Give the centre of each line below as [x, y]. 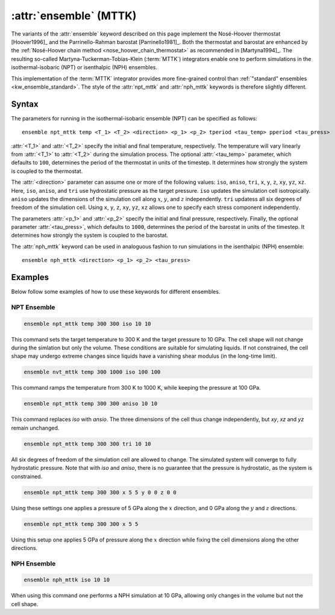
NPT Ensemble [33, 307]
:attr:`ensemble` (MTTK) [74, 16]
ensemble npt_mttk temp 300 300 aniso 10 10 [91, 404]
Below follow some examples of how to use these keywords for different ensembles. [116, 292]
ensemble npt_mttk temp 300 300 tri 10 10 [87, 444]
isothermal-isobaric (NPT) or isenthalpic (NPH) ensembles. [84, 67]
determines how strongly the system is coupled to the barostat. [90, 236]
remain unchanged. [35, 428]
